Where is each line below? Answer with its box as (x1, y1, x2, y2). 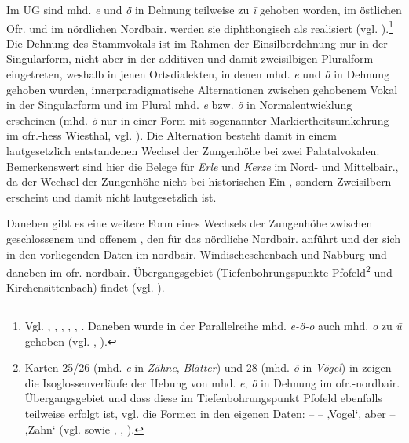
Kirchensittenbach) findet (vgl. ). (6, 279, 165, 296)
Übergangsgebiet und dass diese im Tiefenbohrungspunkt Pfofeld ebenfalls (24, 390, 382, 406)
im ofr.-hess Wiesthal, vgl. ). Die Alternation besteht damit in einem (6, 127, 337, 143)
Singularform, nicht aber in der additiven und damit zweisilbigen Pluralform (6, 50, 374, 67)
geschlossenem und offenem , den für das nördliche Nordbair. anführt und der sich (6, 230, 400, 246)
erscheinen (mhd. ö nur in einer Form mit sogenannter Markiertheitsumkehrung (6, 111, 389, 128)
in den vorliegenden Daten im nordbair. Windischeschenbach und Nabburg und (6, 245, 387, 262)
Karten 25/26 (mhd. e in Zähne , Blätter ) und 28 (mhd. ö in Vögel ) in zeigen (24, 359, 392, 376)
